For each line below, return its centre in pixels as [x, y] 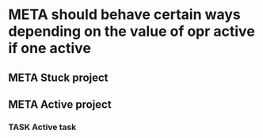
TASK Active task [42, 127]
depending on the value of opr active [131, 31]
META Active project [60, 104]
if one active [50, 48]
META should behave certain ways [124, 15]
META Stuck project [58, 77]
